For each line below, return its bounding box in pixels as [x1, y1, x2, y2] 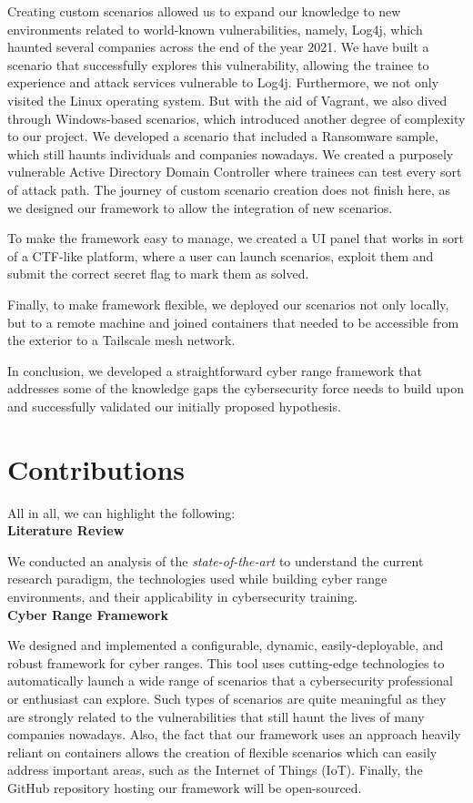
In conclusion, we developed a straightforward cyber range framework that [7, 361, 422, 380]
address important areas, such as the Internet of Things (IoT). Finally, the [7, 760, 423, 779]
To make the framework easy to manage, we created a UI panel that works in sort [7, 229, 465, 248]
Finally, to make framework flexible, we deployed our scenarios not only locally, [7, 294, 449, 313]
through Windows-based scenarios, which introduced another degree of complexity [7, 108, 466, 127]
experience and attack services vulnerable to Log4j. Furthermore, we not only [7, 73, 439, 92]
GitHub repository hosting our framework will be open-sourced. [7, 778, 362, 797]
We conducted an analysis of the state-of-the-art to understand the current [7, 551, 424, 570]
